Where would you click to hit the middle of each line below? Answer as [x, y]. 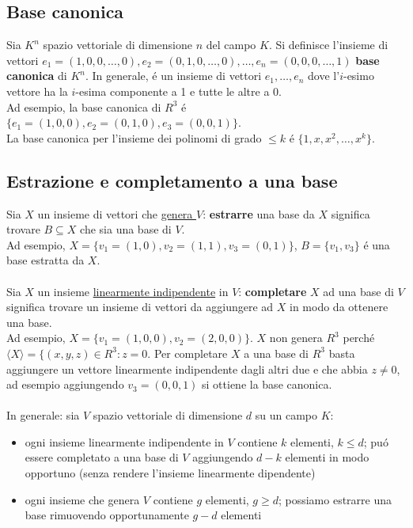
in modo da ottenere [339, 307]
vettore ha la [37, 91]
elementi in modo [327, 457]
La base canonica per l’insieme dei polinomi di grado [134, 137]
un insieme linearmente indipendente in [133, 291]
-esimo [358, 76]
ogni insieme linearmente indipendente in [124, 441]
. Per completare [188, 353]
